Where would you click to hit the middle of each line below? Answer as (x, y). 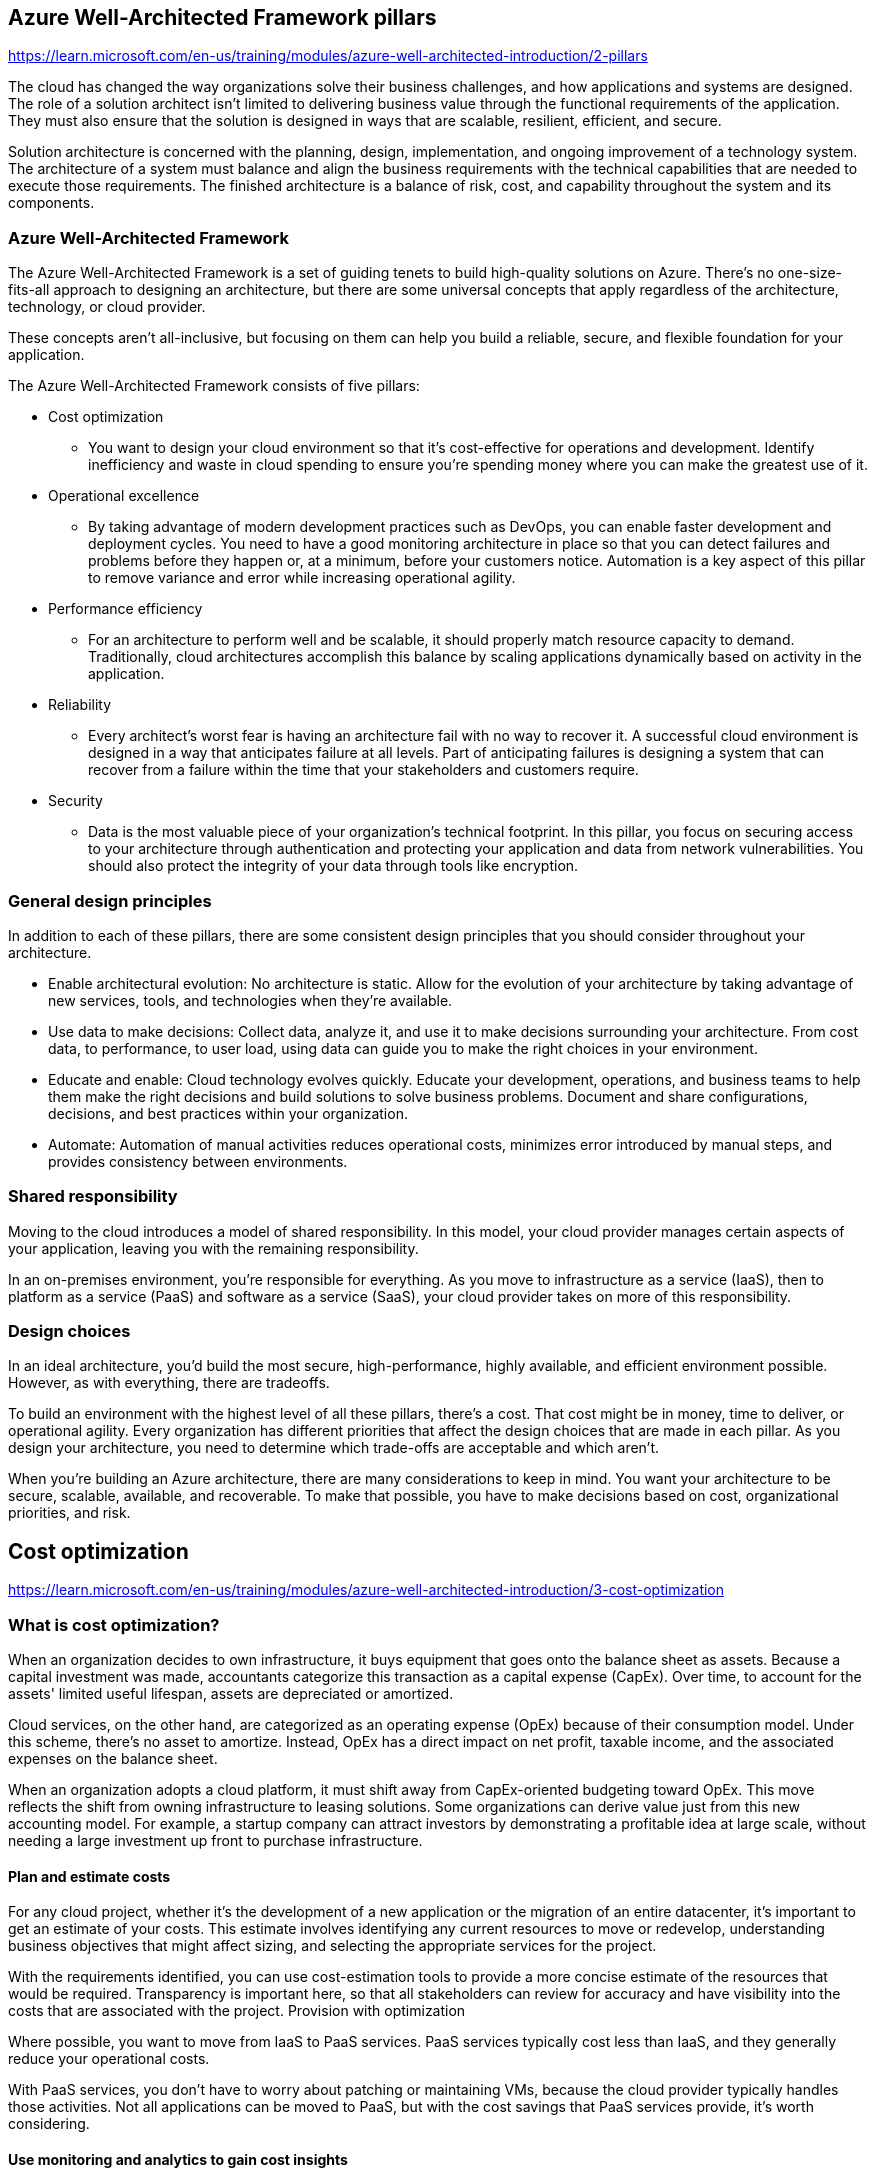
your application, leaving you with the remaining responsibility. (213, 1248)
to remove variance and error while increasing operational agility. (302, 578)
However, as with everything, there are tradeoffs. (169, 1383)
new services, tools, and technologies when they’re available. (250, 1000)
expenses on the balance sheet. (113, 1759)
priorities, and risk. (69, 1513)
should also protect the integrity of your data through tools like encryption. (333, 866)
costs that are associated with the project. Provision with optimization (237, 2011)
